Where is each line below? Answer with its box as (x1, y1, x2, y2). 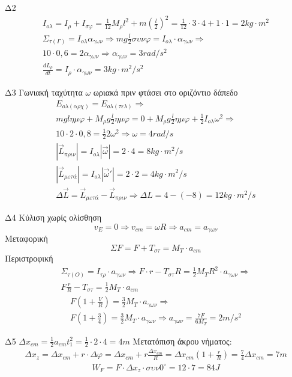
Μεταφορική (5, 232, 48, 245)
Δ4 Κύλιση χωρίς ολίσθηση (5, 211, 102, 224)
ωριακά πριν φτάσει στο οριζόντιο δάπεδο (93, 85, 238, 98)
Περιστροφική (5, 252, 53, 265)
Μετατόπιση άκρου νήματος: (133, 334, 232, 347)
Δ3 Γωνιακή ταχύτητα (5, 85, 83, 98)
